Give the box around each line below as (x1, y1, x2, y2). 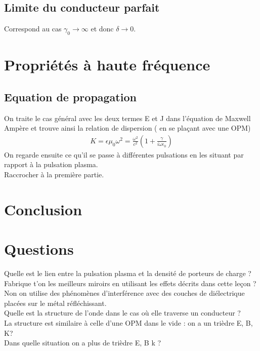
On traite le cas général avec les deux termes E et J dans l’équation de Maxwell (4, 112, 251, 123)
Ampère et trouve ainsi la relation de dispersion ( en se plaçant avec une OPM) (4, 123, 251, 133)
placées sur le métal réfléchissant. (4, 297, 107, 308)
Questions (4, 239, 74, 259)
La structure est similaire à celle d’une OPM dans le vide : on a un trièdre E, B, (4, 318, 253, 328)
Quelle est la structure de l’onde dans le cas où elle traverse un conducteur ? (4, 307, 241, 318)
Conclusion (4, 199, 82, 219)
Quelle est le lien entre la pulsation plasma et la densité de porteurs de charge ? (4, 268, 251, 279)
